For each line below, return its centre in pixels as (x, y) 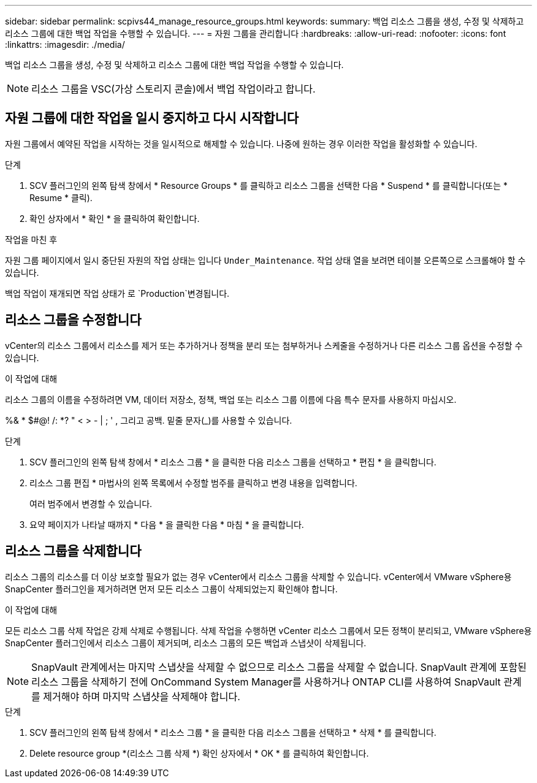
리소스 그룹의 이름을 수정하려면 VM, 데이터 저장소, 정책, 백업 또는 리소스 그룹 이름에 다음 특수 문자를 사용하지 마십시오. (231, 399)
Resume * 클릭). (61, 197)
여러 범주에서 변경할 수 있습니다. (91, 503)
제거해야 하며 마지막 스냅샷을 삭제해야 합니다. (142, 696)
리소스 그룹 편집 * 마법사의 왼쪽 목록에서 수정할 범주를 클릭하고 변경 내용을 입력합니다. (193, 483)
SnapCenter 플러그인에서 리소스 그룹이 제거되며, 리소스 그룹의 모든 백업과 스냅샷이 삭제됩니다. (186, 643)
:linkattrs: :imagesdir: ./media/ (65, 44)
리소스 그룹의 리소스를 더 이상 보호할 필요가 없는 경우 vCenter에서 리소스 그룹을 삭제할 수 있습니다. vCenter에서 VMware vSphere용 (258, 576)
